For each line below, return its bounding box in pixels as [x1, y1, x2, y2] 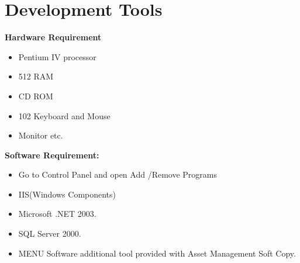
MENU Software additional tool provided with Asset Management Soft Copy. [18, 247, 296, 259]
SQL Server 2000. [18, 227, 81, 240]
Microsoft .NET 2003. [18, 207, 96, 220]
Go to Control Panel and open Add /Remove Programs [18, 168, 218, 181]
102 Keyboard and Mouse [18, 109, 111, 122]
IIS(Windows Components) [18, 188, 116, 200]
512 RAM [18, 70, 54, 82]
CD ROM [18, 89, 53, 102]
